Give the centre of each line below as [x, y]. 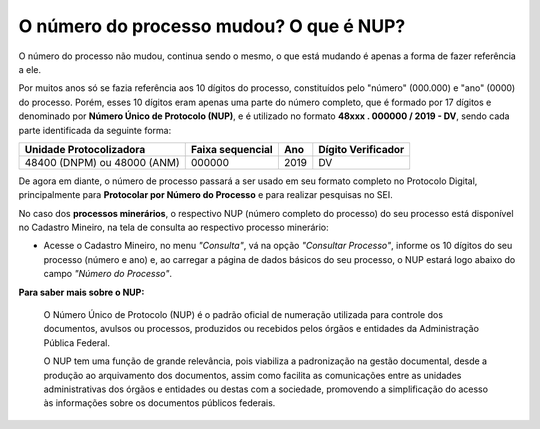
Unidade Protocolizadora [85, 149]
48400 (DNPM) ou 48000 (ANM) [102, 162]
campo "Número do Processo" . [108, 274]
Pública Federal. [76, 342]
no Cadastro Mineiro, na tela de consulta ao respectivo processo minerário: [173, 227]
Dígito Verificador [361, 149]
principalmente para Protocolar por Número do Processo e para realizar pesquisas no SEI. [206, 195]
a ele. [30, 69]
